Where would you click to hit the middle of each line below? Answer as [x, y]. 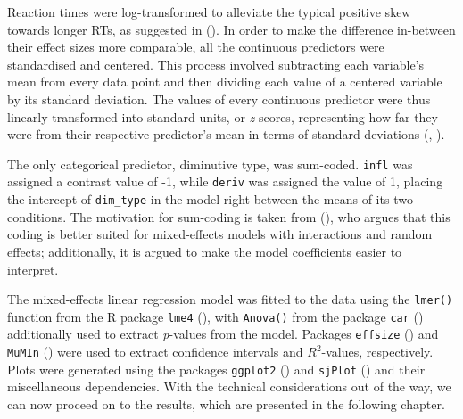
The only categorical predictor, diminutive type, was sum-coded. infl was [210, 164]
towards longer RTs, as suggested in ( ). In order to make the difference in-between [231, 29]
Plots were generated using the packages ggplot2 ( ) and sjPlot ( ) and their [216, 369]
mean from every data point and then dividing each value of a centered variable [225, 82]
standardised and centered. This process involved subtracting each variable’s [216, 64]
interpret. [33, 269]
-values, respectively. [377, 352]
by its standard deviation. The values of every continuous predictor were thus [219, 99]
